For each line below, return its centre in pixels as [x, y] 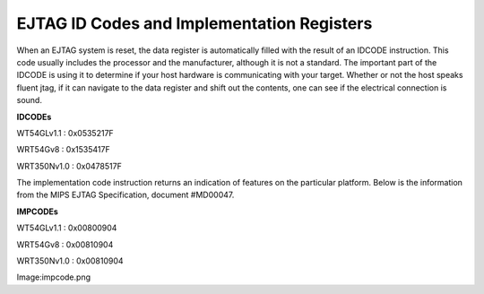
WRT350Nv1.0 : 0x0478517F [69, 166]
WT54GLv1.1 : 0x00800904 [67, 228]
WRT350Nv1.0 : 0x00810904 [70, 261]
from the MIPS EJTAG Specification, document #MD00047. [125, 195]
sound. [29, 100]
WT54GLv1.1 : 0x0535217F [65, 133]
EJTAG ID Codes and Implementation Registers [194, 23]
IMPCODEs [37, 212]
